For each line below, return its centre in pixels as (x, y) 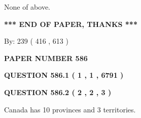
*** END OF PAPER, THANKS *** (71, 24)
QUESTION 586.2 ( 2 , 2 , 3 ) (58, 92)
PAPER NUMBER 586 (46, 58)
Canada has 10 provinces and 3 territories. (70, 109)
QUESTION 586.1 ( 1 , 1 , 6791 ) (64, 75)
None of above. (27, 7)
